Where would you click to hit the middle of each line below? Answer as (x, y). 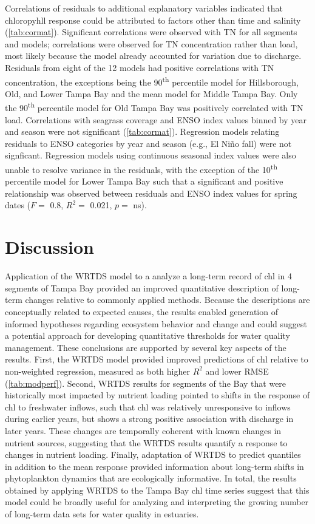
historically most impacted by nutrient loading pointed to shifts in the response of (157, 395)
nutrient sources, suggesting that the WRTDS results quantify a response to (146, 442)
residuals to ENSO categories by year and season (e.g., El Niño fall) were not (148, 143)
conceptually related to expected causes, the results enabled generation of (141, 311)
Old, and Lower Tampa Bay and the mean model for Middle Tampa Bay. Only (151, 93)
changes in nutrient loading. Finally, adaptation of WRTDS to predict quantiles (153, 454)
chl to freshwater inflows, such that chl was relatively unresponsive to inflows (148, 407)
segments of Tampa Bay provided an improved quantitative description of (142, 288)
